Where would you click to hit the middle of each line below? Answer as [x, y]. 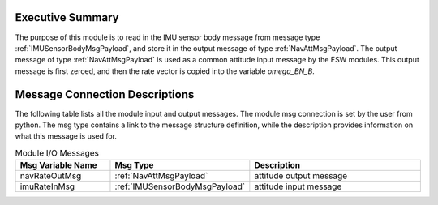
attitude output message [301, 176]
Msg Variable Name [58, 165]
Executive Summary [67, 17]
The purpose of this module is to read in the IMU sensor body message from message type [167, 37]
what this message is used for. [66, 136]
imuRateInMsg [47, 186]
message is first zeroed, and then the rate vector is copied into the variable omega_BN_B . [165, 71]
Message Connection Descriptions [105, 94]
